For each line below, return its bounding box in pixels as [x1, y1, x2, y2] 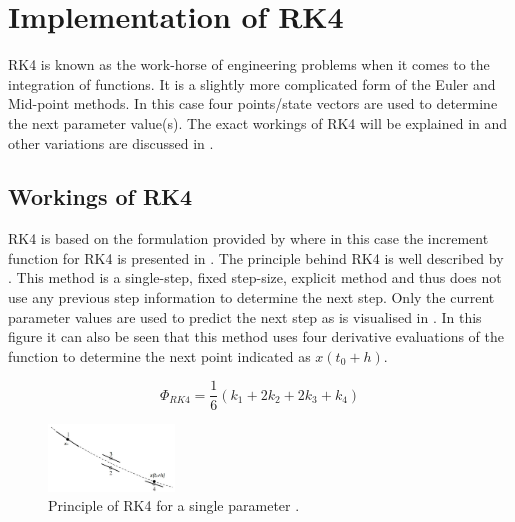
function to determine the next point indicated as [8, 345, 311, 366]
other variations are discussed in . [8, 132, 214, 153]
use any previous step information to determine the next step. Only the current [8, 287, 495, 308]
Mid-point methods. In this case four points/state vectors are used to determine [8, 93, 498, 114]
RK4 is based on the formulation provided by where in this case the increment [8, 228, 489, 249]
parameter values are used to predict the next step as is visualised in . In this [8, 306, 482, 327]
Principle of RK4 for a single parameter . [48, 495, 300, 516]
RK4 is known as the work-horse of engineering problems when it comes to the [8, 54, 490, 75]
